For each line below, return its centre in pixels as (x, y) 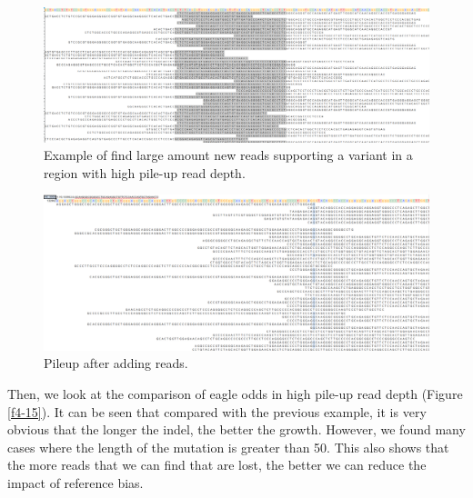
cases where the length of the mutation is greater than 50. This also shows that (228, 447)
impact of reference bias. (75, 483)
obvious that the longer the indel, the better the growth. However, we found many (236, 429)
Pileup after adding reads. (116, 363)
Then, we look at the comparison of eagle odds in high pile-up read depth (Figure (235, 394)
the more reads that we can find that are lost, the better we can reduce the (217, 465)
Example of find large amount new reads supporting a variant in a (228, 155)
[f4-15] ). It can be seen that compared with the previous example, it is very (217, 411)
